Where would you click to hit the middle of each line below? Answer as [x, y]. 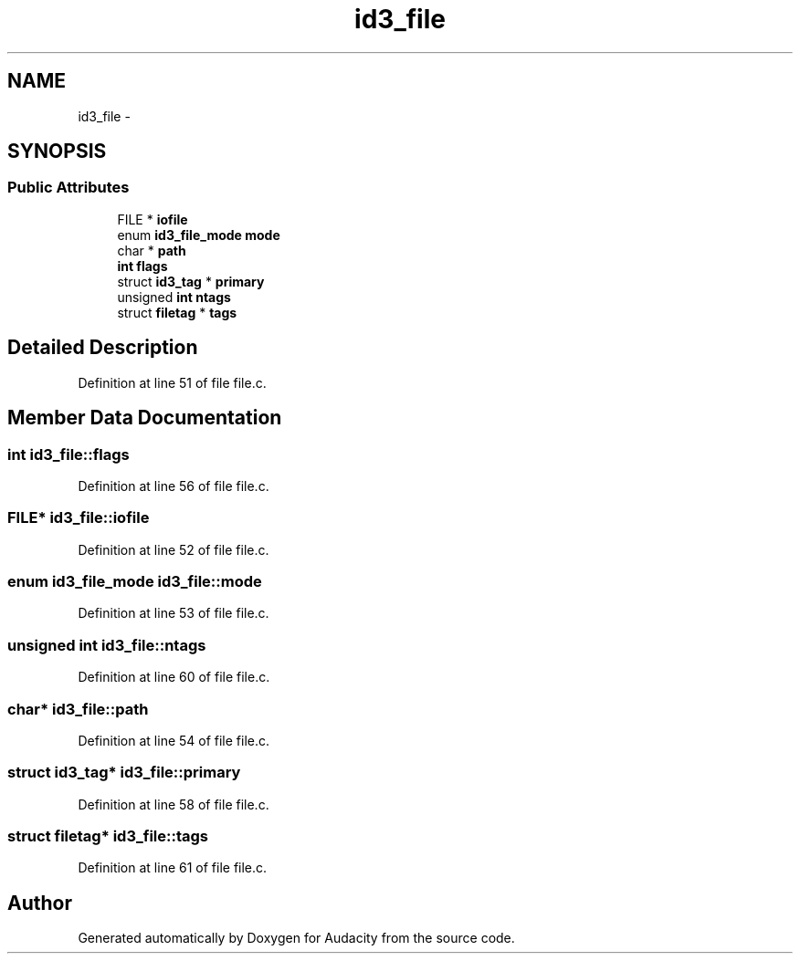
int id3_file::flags [68, 454]
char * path [152, 250]
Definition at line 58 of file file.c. [174, 804]
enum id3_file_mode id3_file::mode [135, 581]
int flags [142, 266]
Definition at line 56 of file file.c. [174, 486]
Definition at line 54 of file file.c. [174, 740]
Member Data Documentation [145, 418]
